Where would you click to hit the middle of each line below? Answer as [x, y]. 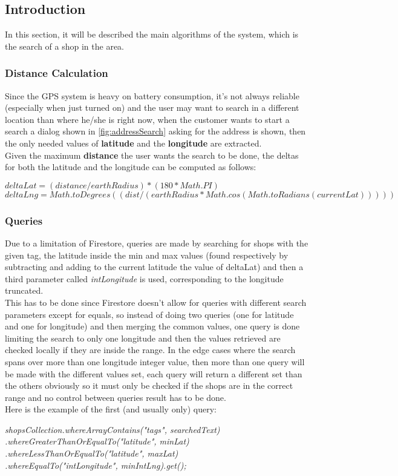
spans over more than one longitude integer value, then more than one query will [155, 361]
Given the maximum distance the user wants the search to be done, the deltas [152, 155]
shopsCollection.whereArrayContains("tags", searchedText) [113, 429]
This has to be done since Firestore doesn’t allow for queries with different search [156, 302]
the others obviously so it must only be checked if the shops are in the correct [149, 385]
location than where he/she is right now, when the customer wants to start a [147, 119]
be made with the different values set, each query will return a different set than [154, 373]
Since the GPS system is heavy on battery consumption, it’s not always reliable [152, 95]
